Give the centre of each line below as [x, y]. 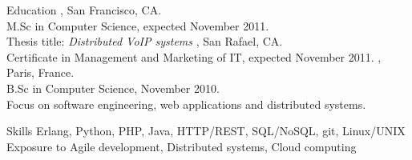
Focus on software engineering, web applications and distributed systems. [186, 104]
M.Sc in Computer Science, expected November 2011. [138, 25]
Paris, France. [40, 72]
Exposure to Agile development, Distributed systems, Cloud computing [182, 146]
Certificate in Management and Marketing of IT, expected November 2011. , [194, 56]
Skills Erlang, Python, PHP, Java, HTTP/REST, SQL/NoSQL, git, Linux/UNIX [206, 131]
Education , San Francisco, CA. [84, 10]
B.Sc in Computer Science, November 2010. [113, 88]
